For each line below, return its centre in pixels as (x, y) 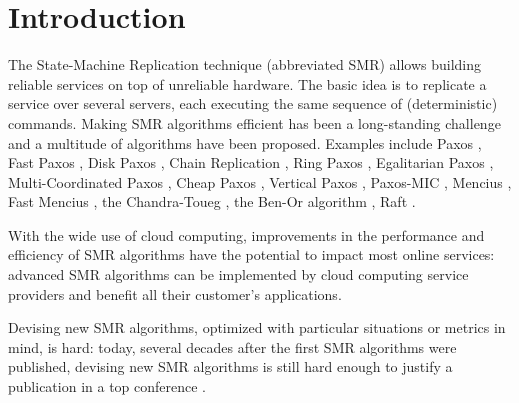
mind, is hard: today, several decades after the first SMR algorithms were (232, 346)
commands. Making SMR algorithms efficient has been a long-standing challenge (254, 122)
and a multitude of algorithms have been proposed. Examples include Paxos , (245, 142)
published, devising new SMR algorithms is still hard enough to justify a (230, 366)
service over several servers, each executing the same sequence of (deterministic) (253, 103)
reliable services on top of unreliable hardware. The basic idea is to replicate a (247, 83)
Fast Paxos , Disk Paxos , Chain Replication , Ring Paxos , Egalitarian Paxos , (251, 162)
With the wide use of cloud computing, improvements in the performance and (246, 234)
